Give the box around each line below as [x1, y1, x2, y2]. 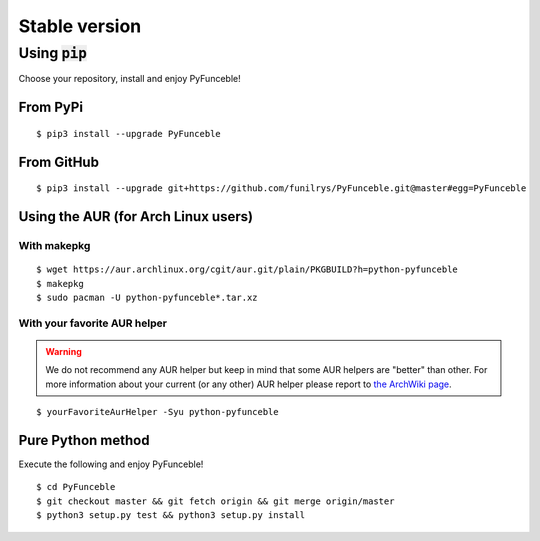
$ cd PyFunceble [36, 481, 116, 493]
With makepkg [18, 238, 91, 252]
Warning [45, 345, 82, 357]
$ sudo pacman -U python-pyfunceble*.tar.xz [36, 291, 259, 303]
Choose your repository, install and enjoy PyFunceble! [18, 73, 241, 85]
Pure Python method [18, 431, 150, 449]
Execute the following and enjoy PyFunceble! [18, 458, 204, 470]
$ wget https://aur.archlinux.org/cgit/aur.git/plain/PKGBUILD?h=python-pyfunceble [36, 264, 459, 275]
